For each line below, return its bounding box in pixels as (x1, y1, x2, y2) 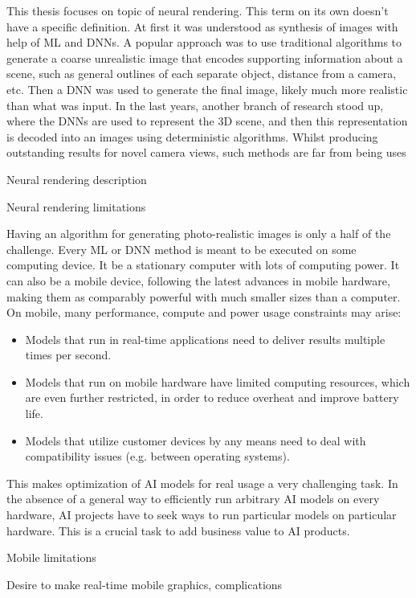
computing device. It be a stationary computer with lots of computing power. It (6, 256, 400, 273)
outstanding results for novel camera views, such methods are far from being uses (6, 144, 406, 161)
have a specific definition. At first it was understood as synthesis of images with (6, 18, 398, 35)
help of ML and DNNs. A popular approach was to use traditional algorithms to (6, 34, 402, 51)
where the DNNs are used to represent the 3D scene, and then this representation (6, 113, 408, 129)
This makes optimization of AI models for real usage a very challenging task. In (6, 474, 398, 491)
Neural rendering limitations (6, 198, 146, 215)
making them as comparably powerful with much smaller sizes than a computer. (6, 288, 401, 305)
